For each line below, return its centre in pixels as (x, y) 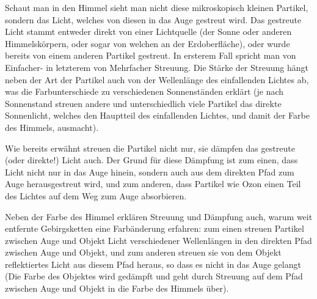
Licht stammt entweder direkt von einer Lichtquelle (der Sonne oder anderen (148, 31)
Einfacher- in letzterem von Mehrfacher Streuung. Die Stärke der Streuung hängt (157, 67)
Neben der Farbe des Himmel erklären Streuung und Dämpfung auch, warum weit (159, 216)
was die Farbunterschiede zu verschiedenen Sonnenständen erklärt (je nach (144, 91)
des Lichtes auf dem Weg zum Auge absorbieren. (96, 195)
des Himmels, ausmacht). (52, 127)
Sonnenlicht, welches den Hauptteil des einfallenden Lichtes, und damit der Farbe (157, 115)
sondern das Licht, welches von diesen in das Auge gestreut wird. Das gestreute (153, 19)
